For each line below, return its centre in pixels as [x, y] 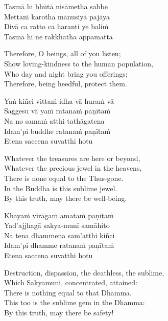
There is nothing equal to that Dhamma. [68, 292]
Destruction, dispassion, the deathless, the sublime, [84, 272]
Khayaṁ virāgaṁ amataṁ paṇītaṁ [59, 215]
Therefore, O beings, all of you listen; [63, 53]
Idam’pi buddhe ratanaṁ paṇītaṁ [57, 131]
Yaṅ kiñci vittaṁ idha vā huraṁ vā [59, 100]
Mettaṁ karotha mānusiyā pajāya [57, 16]
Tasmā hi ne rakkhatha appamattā [58, 36]
